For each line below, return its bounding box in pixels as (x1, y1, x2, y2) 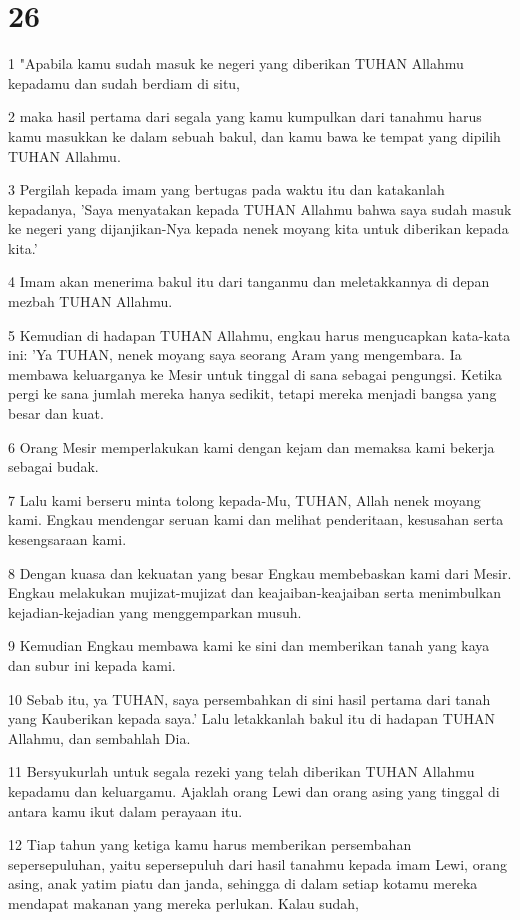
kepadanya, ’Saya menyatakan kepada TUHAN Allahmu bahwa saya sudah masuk (8, 198, 512, 219)
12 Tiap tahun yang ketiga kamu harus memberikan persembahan (8, 834, 412, 855)
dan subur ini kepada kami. (8, 654, 176, 675)
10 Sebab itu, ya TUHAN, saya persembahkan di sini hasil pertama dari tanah (8, 688, 491, 709)
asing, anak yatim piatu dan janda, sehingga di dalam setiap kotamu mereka (8, 873, 478, 894)
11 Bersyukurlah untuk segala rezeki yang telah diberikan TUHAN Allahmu (8, 761, 475, 782)
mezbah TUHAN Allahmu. (8, 291, 173, 312)
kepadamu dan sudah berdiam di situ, (8, 72, 241, 93)
